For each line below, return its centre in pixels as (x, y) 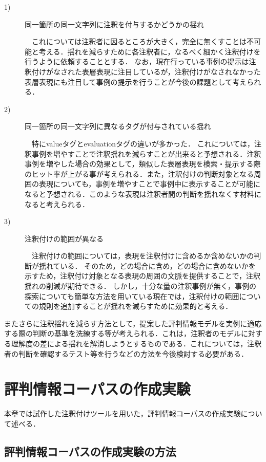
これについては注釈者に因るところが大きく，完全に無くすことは (139, 41)
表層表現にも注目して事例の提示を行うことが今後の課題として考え (136, 81)
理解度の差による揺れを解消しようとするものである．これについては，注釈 (136, 344)
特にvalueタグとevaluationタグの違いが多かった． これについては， (143, 143)
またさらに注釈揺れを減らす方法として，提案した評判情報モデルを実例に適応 (133, 323)
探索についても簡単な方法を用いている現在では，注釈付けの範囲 (132, 296)
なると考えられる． (57, 204)
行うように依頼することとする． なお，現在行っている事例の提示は (137, 61)
